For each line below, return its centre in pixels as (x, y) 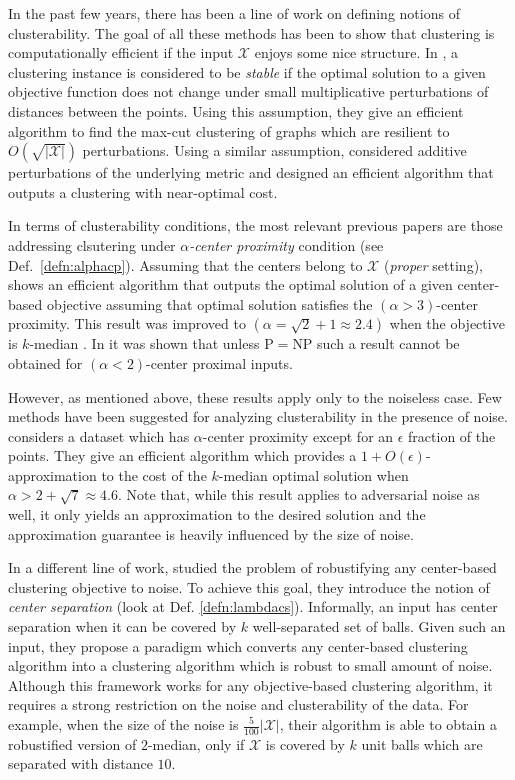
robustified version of (72, 743)
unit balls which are (422, 743)
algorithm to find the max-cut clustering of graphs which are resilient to (229, 130)
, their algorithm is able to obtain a (388, 724)
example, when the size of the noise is (123, 724)
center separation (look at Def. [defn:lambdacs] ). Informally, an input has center (253, 606)
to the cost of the (154, 474)
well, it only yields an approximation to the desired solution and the (217, 514)
